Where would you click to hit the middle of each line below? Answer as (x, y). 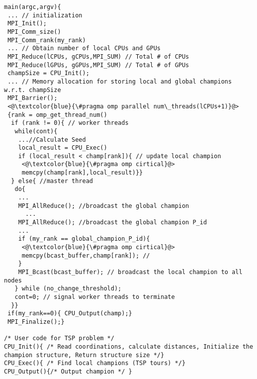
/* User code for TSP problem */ (59, 338)
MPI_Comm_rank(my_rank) (47, 40)
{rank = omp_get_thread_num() (57, 115)
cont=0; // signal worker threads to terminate (95, 297)
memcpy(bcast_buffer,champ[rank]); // (86, 255)
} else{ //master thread (52, 181)
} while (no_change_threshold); (68, 289)
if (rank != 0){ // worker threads (70, 123)
